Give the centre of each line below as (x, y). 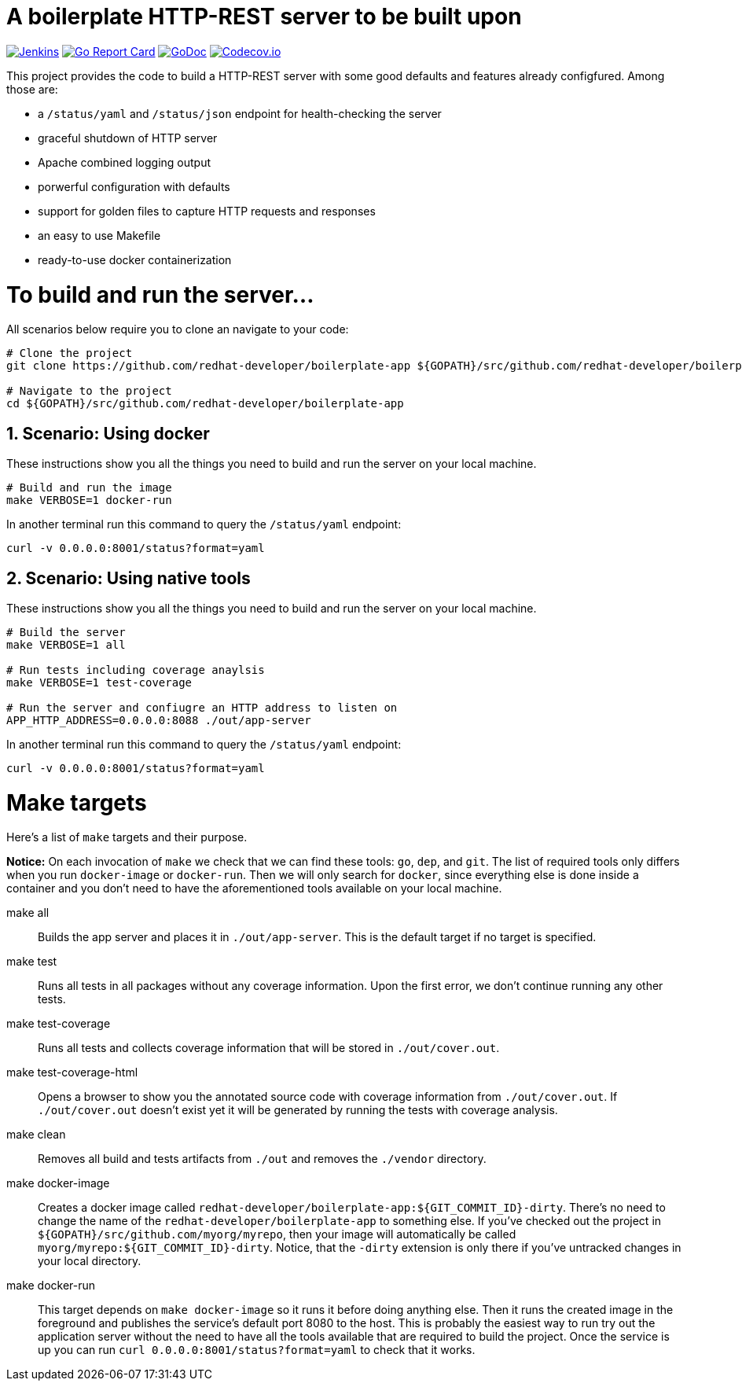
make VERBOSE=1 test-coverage (99, 682)
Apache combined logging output (124, 162)
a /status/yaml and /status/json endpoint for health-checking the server (240, 113)
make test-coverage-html (72, 1072)
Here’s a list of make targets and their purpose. (127, 837)
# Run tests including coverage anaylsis (136, 670)
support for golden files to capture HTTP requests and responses (207, 211)
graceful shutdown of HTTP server (128, 138)
